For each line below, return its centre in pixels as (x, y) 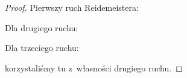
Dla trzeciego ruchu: (42, 48)
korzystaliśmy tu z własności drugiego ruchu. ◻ (94, 67)
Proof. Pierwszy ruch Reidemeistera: (72, 7)
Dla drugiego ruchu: (42, 27)
